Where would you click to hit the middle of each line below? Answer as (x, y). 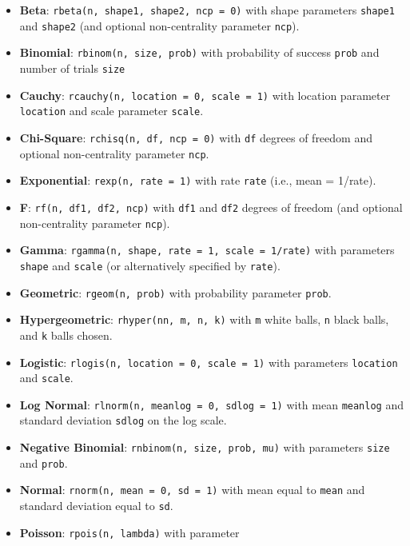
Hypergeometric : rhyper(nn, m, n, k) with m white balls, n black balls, (204, 319)
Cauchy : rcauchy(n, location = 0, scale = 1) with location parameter (205, 95)
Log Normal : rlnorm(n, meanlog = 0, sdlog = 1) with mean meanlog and (211, 404)
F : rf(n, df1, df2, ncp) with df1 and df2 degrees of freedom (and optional (211, 207)
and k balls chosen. (66, 335)
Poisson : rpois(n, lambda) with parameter (129, 532)
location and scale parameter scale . (111, 111)
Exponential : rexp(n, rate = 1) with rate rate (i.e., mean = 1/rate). (198, 180)
